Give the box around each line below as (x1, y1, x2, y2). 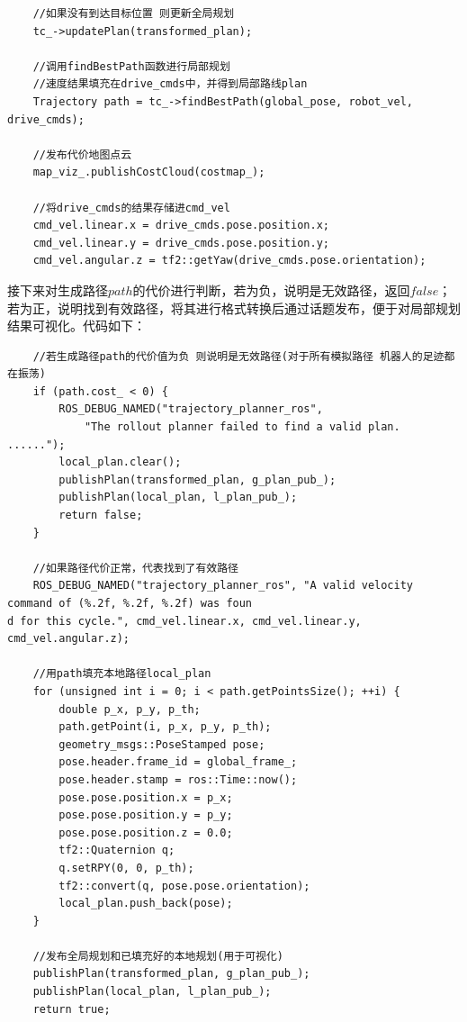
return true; (32, 1002, 111, 1016)
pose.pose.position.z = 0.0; (58, 826, 233, 839)
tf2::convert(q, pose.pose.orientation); (58, 879, 310, 892)
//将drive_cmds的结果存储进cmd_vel (32, 201, 230, 214)
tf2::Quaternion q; (58, 844, 175, 857)
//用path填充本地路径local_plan (32, 667, 211, 681)
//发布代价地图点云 (32, 148, 132, 161)
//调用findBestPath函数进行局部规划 (32, 59, 230, 73)
